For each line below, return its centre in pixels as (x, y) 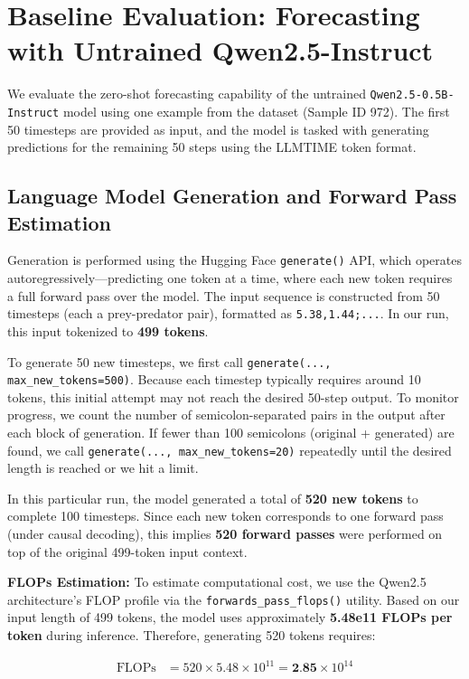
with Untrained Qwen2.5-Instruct (220, 50)
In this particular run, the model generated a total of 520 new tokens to (213, 498)
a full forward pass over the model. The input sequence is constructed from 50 (224, 295)
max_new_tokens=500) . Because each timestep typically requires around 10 (214, 379)
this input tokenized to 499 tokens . (108, 330)
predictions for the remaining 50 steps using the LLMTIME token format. (212, 147)
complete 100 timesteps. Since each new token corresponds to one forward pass (225, 516)
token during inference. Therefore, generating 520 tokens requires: (192, 635)
